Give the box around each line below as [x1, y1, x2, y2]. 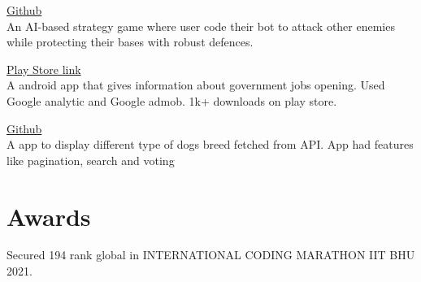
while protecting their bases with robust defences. [7, 33, 254, 50]
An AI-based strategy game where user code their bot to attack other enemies [7, 17, 395, 34]
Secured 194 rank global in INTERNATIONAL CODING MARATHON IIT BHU [7, 246, 415, 263]
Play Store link [7, 60, 81, 77]
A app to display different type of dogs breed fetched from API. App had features [7, 136, 414, 153]
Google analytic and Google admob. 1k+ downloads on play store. [7, 92, 337, 109]
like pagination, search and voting [7, 151, 175, 168]
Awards [7, 199, 91, 232]
